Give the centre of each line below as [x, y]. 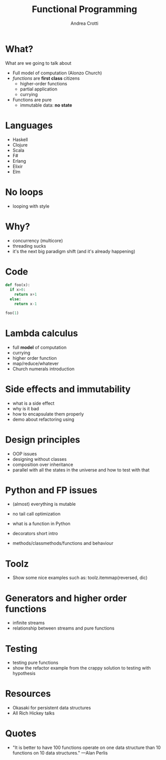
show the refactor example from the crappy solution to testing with [81, 668]
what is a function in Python [41, 524]
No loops [24, 192]
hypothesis [24, 674]
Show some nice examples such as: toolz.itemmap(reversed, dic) [80, 578]
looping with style [31, 206]
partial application [39, 89]
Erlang [19, 161]
